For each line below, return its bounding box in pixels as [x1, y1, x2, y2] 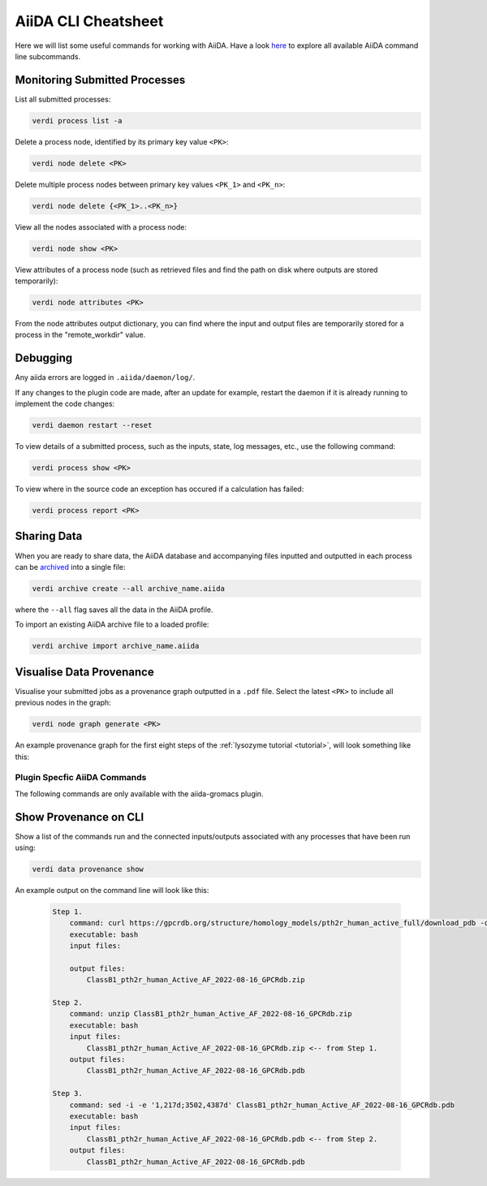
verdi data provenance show [32, 865, 144, 873]
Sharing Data [15, 529, 83, 543]
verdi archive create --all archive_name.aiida [32, 584, 225, 593]
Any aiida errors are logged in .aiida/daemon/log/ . [15, 373, 196, 382]
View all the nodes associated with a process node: [15, 222, 187, 231]
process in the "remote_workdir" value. [15, 330, 146, 340]
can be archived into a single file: [15, 562, 126, 571]
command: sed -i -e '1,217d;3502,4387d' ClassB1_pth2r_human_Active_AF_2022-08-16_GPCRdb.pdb [69, 1100, 455, 1110]
